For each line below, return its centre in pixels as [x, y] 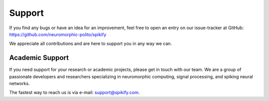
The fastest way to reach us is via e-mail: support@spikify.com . [74, 93]
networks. [19, 84]
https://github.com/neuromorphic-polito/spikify [58, 34]
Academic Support [39, 58]
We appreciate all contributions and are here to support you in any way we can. [90, 44]
